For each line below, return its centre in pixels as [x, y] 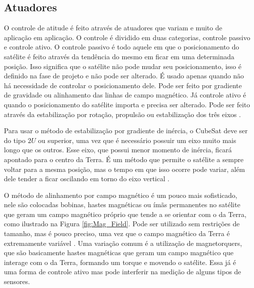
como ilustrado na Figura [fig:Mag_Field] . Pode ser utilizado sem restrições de [122, 224]
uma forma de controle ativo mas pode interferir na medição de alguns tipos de [123, 272]
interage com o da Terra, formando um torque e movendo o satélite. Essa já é [120, 262]
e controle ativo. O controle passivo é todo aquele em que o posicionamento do [122, 47]
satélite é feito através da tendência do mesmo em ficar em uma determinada [119, 56]
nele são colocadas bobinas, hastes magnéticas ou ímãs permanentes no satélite [122, 204]
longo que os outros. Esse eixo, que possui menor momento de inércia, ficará [118, 150]
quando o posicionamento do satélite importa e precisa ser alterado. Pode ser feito [127, 104]
